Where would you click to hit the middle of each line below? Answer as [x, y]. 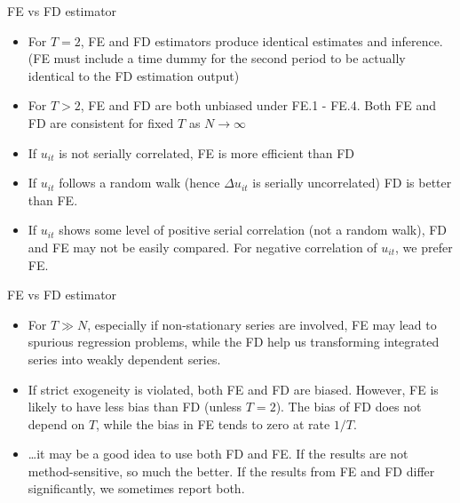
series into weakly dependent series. [124, 359]
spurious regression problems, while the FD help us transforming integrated [234, 342]
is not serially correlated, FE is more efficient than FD [207, 152]
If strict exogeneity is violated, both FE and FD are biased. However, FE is [233, 389]
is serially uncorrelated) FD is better [352, 183]
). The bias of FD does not [349, 407]
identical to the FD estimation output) [134, 75]
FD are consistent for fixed [101, 122]
